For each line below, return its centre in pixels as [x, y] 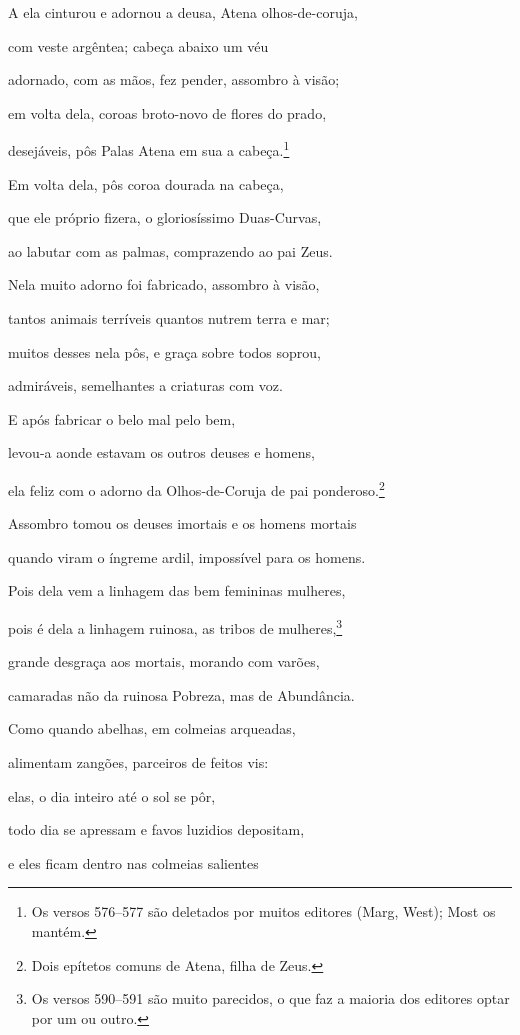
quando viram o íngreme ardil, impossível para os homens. [187, 556]
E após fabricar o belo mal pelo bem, [122, 418]
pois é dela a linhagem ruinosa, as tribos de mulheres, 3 [175, 626]
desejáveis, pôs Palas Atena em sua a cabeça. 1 [149, 149]
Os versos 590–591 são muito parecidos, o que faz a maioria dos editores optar [270, 998]
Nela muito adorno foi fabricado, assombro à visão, [164, 284]
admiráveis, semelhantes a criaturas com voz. [145, 385]
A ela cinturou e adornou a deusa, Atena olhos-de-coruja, [183, 12]
